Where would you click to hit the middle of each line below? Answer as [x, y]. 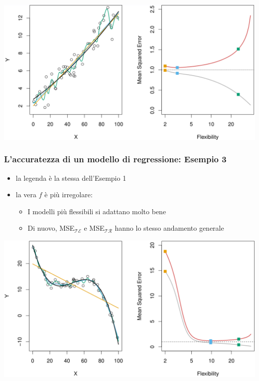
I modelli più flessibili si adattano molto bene [97, 211]
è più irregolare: [68, 194]
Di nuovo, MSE [51, 228]
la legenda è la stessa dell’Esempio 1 [71, 178]
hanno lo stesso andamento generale [169, 228]
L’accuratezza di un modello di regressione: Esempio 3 [115, 159]
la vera [26, 194]
